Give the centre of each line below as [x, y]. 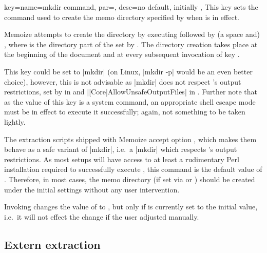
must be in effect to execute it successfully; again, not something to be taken [125, 112]
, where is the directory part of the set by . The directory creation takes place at [131, 44]
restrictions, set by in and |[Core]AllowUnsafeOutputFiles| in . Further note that [131, 92]
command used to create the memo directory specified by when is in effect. [122, 17]
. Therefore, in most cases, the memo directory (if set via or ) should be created [130, 179]
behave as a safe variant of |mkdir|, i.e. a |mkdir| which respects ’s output [121, 149]
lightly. [15, 121]
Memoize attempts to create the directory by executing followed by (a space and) [132, 34]
